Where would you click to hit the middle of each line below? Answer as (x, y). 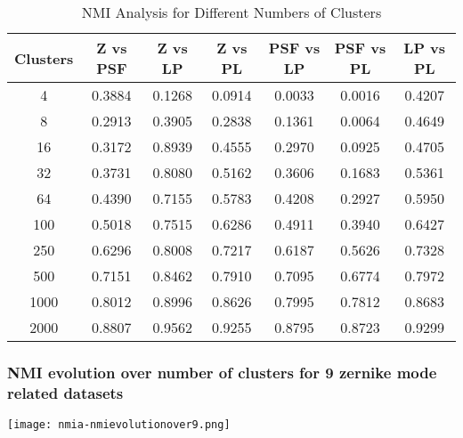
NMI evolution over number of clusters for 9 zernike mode (222, 372)
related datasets (65, 392)
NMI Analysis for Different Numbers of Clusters (231, 12)
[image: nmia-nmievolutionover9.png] (119, 425)
